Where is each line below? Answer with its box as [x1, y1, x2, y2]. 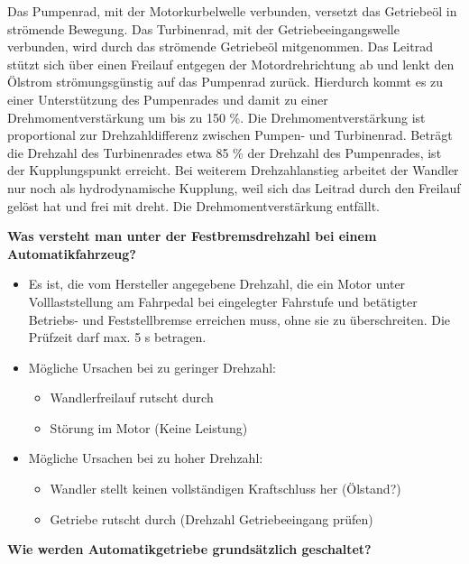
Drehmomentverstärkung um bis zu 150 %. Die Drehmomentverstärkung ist [7, 107, 426, 126]
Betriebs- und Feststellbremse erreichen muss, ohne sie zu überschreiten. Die [28, 310, 451, 328]
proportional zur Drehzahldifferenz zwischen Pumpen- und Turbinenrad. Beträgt [7, 125, 453, 144]
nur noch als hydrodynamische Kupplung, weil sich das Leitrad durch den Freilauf [7, 178, 461, 197]
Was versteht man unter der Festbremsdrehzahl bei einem [7, 227, 377, 245]
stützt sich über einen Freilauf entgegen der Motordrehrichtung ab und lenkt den [7, 54, 455, 73]
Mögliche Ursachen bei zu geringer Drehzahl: [28, 357, 276, 376]
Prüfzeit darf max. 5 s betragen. [28, 328, 207, 347]
